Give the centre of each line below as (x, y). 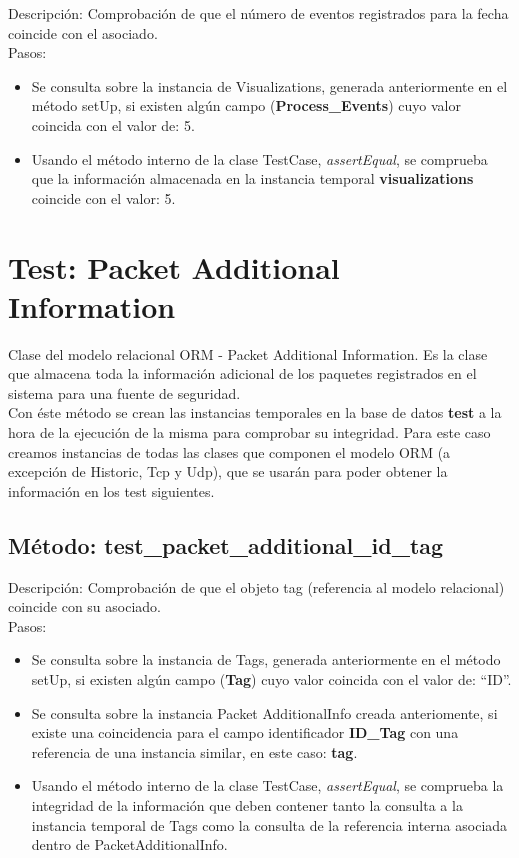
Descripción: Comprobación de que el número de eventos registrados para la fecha (258, 13)
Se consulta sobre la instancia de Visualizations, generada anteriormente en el (269, 85)
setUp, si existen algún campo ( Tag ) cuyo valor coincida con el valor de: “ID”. (271, 678)
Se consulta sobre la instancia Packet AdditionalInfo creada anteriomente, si (264, 712)
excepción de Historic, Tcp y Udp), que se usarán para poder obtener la (228, 471)
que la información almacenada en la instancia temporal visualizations (252, 178)
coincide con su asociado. (84, 606)
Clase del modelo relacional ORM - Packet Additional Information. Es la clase (248, 353)
